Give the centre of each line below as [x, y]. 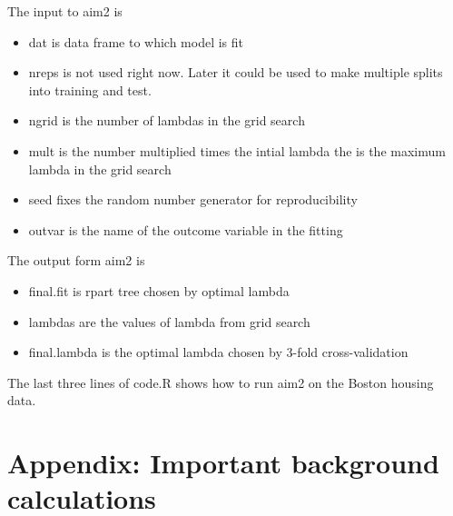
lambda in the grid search [100, 169]
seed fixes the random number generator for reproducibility [193, 199]
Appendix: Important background [223, 463]
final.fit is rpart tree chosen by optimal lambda [159, 290]
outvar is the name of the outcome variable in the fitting [186, 229]
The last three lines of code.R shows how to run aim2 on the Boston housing [221, 382]
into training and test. [90, 89]
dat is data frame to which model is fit [136, 41]
